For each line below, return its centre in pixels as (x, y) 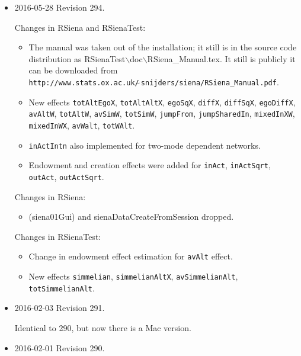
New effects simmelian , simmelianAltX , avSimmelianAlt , (133, 276)
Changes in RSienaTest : (58, 236)
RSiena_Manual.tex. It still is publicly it (221, 58)
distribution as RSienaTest (77, 58)
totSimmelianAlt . (62, 288)
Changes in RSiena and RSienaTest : (80, 27)
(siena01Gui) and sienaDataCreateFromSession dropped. (131, 217)
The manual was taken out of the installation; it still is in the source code (163, 47)
